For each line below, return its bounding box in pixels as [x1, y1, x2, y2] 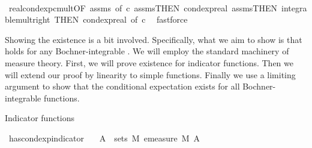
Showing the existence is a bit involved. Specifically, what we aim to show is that [5, 33, 302, 45]
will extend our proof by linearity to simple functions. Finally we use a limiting [5, 68, 296, 81]
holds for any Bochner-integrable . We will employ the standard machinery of [5, 45, 289, 57]
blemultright [5, 13, 50, 26]
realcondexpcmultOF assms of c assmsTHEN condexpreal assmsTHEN [8, 1, 277, 14]
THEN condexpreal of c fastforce [54, 13, 188, 26]
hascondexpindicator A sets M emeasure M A [8, 131, 200, 144]
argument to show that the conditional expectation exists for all [5, 80, 240, 92]
